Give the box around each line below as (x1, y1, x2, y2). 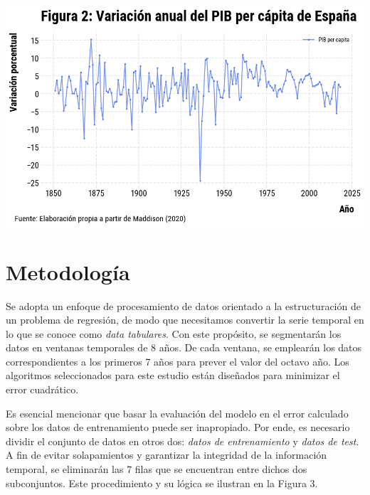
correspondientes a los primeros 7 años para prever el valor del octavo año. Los (6, 353, 349, 368)
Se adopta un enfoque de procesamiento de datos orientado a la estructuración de (6, 298, 361, 313)
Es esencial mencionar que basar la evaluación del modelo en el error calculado (6, 405, 349, 420)
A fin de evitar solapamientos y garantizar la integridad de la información (6, 447, 327, 462)
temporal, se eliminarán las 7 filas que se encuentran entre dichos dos (6, 462, 307, 477)
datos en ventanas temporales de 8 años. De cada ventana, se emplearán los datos (6, 340, 362, 355)
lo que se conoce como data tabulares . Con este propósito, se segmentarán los (6, 326, 342, 341)
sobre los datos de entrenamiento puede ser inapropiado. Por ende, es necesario (6, 420, 350, 435)
